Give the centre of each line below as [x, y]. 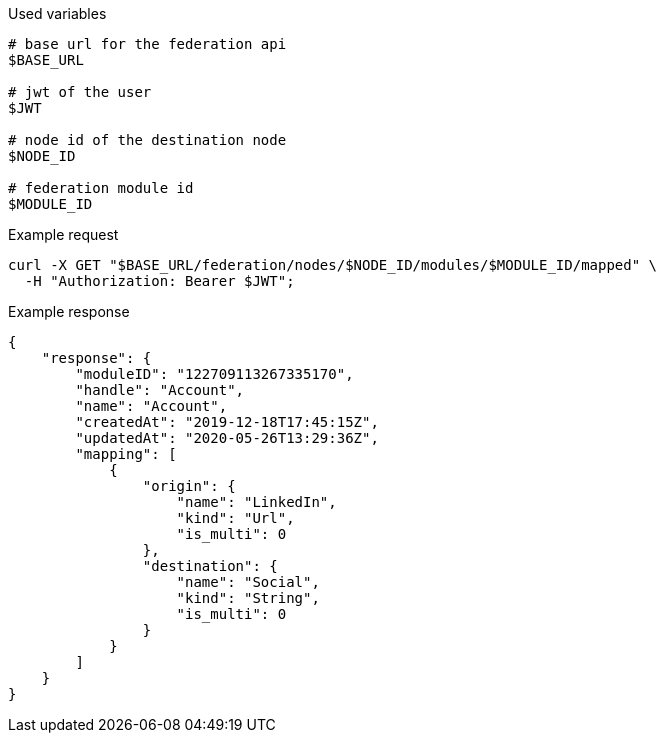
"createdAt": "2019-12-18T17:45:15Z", [227, 422]
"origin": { [189, 486]
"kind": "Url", [235, 518]
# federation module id [101, 188]
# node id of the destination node [147, 140]
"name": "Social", [248, 582]
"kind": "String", [248, 598]
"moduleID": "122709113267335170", [214, 374]
